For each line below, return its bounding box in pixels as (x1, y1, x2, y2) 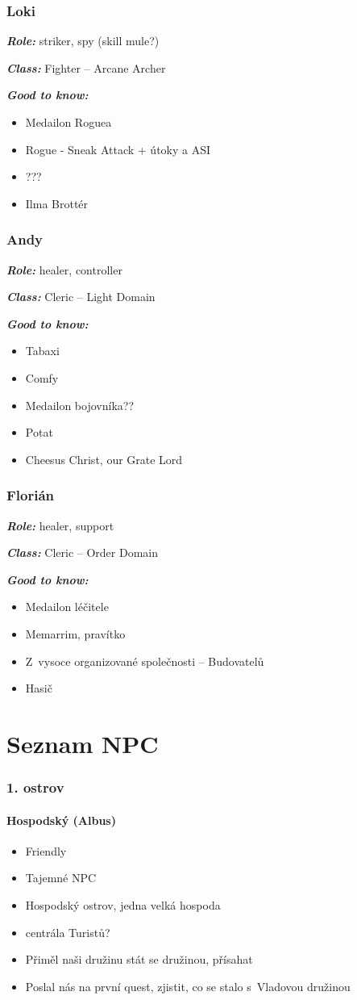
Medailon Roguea (25, 114, 112, 130)
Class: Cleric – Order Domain (6, 544, 159, 561)
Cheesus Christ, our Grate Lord (25, 450, 183, 467)
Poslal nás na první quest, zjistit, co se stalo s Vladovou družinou (25, 977, 351, 994)
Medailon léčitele (25, 598, 109, 615)
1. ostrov (6, 777, 64, 797)
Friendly (25, 842, 67, 859)
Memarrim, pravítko (25, 625, 126, 642)
